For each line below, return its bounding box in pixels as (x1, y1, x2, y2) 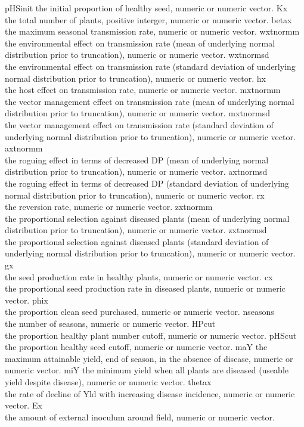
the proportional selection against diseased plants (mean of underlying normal (5, 212, 290, 224)
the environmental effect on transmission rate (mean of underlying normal (5, 36, 275, 49)
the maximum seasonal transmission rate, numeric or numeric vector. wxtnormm (5, 25, 300, 38)
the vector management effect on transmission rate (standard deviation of (5, 118, 274, 131)
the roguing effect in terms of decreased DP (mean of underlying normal (5, 153, 269, 166)
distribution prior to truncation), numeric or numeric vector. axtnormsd (5, 165, 268, 178)
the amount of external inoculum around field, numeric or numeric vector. (5, 410, 275, 423)
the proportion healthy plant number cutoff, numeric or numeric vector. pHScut (5, 329, 297, 341)
